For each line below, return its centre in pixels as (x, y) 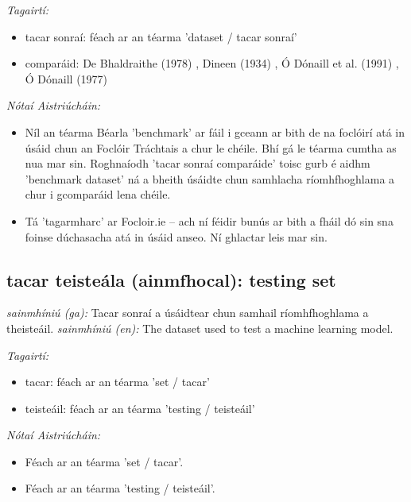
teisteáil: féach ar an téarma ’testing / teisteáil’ (140, 408)
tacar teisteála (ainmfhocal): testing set (171, 279)
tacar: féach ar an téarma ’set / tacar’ (117, 382)
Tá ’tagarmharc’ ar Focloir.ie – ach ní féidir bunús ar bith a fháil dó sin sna (209, 220)
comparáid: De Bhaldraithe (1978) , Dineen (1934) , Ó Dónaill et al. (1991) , (212, 63)
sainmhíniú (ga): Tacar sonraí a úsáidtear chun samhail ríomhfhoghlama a (188, 313)
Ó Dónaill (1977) (66, 78)
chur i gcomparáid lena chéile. (98, 194)
